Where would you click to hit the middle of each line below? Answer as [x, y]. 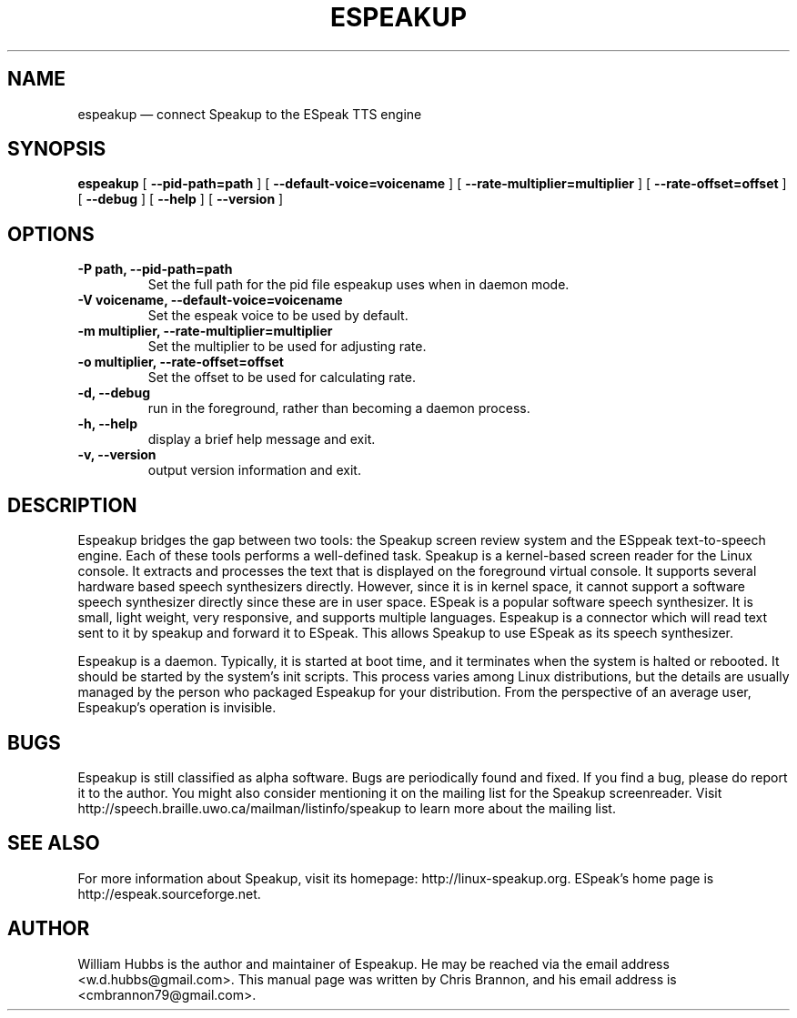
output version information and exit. [254, 470]
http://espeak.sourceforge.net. [169, 893]
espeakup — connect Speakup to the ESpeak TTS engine [250, 114]
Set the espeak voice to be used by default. [278, 316]
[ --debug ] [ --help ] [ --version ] [181, 199]
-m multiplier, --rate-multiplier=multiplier [205, 331]
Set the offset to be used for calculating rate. [282, 378]
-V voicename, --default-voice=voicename [210, 300]
